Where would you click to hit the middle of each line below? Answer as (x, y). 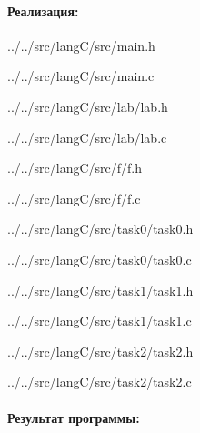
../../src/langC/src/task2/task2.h (100, 351)
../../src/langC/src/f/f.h (75, 168)
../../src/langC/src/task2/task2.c (100, 382)
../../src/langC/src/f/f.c (74, 198)
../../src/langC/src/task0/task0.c (100, 259)
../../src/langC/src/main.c (81, 76)
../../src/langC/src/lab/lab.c (87, 137)
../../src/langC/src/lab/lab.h (88, 106)
